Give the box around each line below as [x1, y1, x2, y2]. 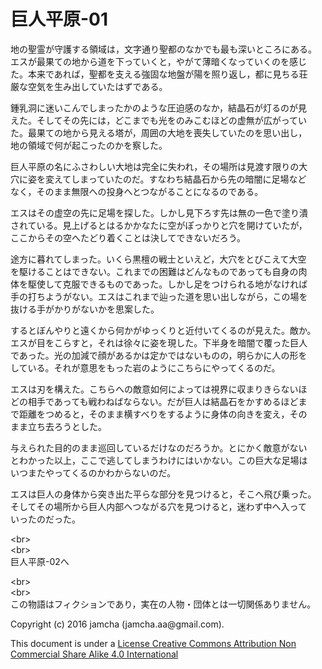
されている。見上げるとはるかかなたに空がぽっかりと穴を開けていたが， [10, 219, 308, 231]
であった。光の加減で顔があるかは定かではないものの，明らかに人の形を [10, 349, 308, 361]
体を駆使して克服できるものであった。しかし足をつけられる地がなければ [10, 278, 308, 290]
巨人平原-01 [10, 8, 109, 31]
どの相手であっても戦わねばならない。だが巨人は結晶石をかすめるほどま [10, 395, 308, 407]
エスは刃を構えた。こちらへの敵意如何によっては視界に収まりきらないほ [10, 383, 308, 395]
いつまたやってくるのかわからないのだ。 [10, 466, 177, 479]
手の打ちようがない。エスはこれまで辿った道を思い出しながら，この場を [10, 290, 308, 302]
